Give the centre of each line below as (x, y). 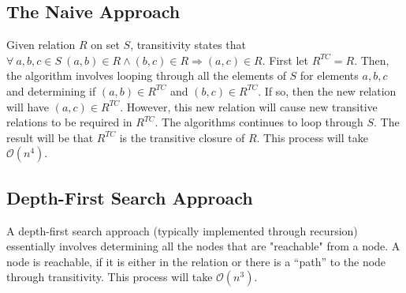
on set (105, 45)
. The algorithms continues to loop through (259, 122)
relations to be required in (69, 122)
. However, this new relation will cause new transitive (249, 106)
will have (28, 106)
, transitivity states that (188, 45)
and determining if (51, 90)
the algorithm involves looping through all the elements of (146, 75)
